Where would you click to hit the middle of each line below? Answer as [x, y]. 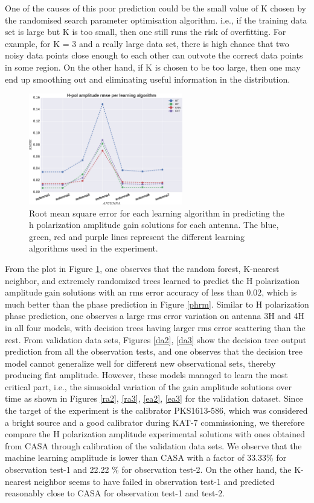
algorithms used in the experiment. [94, 248]
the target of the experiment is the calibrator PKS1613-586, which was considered [156, 410]
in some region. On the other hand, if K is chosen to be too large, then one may [153, 67]
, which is [279, 292]
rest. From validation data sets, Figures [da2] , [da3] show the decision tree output [156, 339]
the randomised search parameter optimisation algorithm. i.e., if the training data [156, 20]
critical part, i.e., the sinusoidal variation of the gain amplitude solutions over [148, 386]
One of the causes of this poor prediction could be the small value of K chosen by [155, 8]
